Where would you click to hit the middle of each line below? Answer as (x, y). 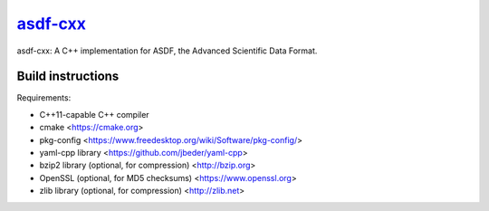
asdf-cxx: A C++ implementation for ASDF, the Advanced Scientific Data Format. (167, 51)
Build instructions (68, 77)
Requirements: (44, 98)
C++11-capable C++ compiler (94, 114)
